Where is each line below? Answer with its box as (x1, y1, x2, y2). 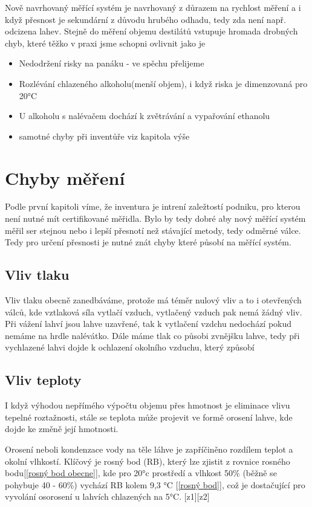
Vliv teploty (5, 370, 82, 389)
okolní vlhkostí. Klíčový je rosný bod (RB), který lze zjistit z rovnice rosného (5, 454, 290, 467)
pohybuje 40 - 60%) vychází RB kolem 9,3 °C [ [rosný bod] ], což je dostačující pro (5, 478, 305, 491)
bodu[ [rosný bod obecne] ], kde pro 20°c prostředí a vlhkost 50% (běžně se (5, 467, 277, 479)
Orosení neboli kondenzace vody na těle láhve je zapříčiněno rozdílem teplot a (5, 443, 293, 455)
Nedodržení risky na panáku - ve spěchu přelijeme (19, 57, 204, 69)
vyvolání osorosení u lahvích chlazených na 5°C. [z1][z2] (5, 490, 210, 503)
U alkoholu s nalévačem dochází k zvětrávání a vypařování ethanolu (19, 109, 270, 122)
